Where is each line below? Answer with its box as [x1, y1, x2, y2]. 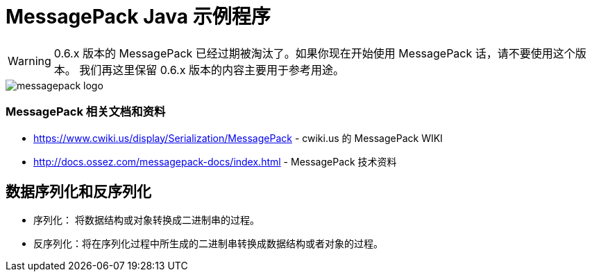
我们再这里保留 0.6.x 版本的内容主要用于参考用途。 [79, 62, 344, 77]
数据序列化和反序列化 [6, 182, 151, 200]
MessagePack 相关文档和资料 [6, 105, 166, 119]
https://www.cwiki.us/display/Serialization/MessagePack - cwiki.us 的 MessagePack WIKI [33, 132, 443, 144]
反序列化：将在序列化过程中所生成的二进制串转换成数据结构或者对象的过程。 [33, 238, 383, 250]
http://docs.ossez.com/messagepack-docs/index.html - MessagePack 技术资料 [33, 155, 397, 168]
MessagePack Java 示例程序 [6, 5, 271, 28]
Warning [8, 53, 51, 68]
